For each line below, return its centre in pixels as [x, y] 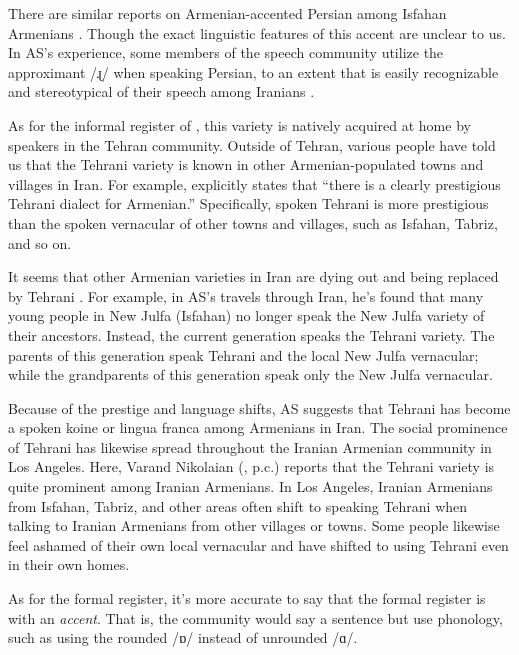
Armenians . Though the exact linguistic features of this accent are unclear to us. [257, 32]
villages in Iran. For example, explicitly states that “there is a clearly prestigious [254, 183]
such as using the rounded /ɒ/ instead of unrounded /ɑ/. [183, 637]
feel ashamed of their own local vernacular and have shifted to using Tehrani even [258, 544]
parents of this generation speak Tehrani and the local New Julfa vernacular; [243, 354]
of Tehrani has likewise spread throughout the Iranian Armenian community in [250, 446]
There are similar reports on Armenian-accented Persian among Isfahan [227, 13]
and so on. [40, 242]
